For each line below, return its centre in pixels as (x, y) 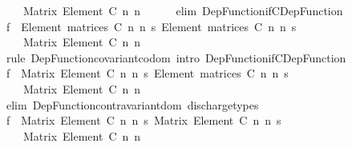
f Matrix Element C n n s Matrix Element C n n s (144, 120)
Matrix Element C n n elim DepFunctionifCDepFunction (183, 10)
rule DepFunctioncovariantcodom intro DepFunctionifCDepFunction (176, 57)
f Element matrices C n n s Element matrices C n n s (151, 26)
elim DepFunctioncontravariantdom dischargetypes (132, 104)
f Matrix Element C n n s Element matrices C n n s (147, 73)
